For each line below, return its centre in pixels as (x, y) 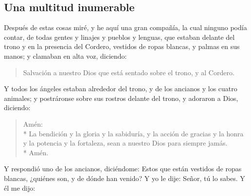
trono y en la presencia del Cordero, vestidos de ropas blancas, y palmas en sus (122, 46)
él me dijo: (20, 188)
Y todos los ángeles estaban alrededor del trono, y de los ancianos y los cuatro (121, 89)
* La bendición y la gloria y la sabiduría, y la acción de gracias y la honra (133, 133)
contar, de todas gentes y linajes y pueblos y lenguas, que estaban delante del (119, 37)
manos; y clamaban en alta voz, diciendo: (65, 56)
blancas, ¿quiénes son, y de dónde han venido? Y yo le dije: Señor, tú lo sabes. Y (125, 178)
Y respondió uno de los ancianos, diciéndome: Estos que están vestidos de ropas (123, 169)
